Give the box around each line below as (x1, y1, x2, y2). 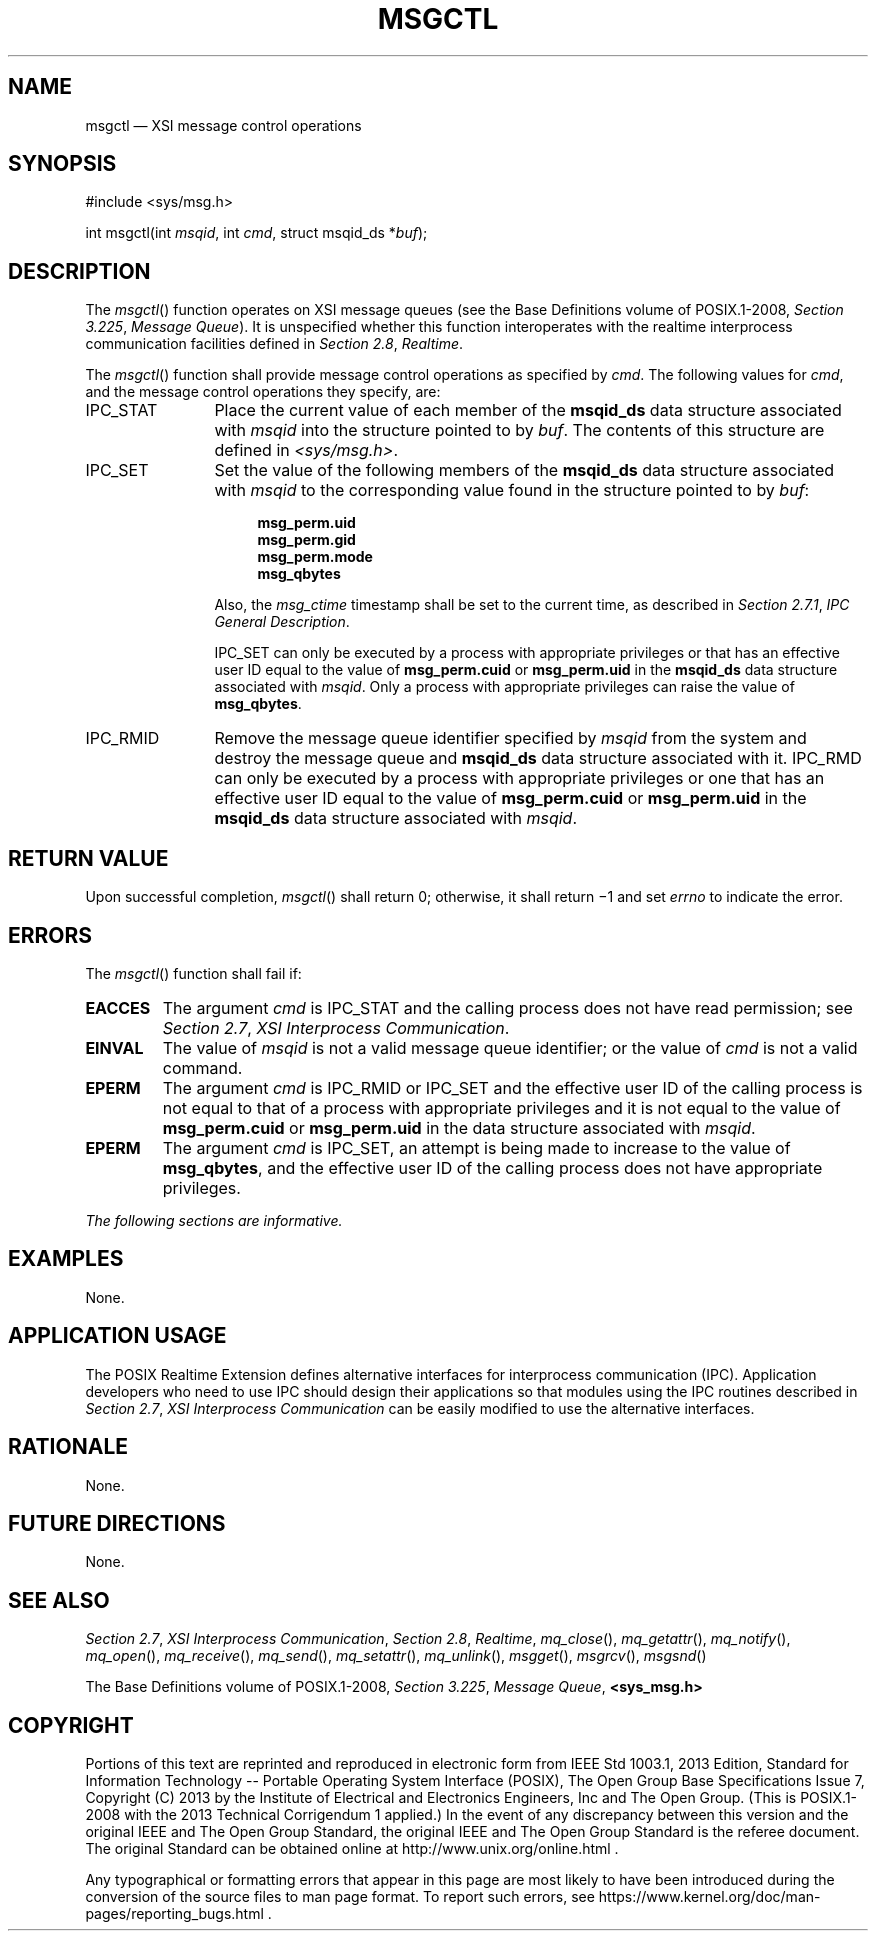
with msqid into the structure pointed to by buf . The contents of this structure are (214, 420, 825, 441)
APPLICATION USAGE (8, 1323, 227, 1349)
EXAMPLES (8, 1246, 124, 1272)
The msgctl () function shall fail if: (85, 964, 302, 982)
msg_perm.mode (257, 548, 373, 566)
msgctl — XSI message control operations (85, 116, 362, 134)
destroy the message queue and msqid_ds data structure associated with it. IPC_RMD (214, 748, 862, 769)
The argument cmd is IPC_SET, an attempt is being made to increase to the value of (162, 1137, 791, 1158)
